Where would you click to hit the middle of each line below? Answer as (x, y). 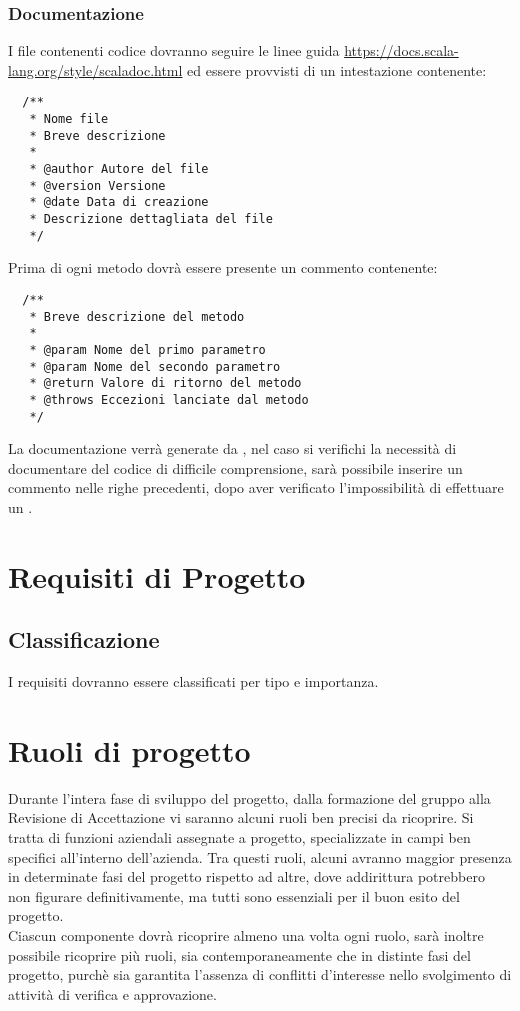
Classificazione (84, 639)
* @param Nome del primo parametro (147, 349)
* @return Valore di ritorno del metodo (165, 383)
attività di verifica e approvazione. (112, 993)
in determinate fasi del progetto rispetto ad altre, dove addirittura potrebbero (246, 876)
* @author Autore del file (119, 169)
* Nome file (69, 119)
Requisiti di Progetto (157, 575)
